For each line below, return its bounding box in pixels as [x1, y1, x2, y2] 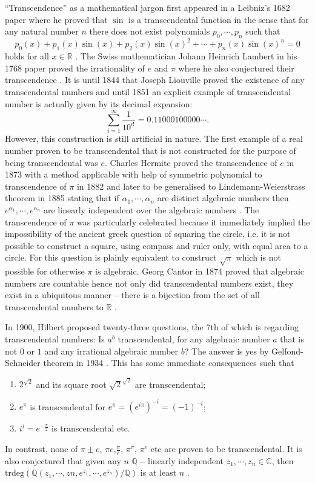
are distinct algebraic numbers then [157, 192, 289, 204]
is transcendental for [30, 400, 106, 413]
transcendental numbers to [5, 300, 104, 313]
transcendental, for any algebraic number [118, 333, 270, 345]
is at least [140, 466, 177, 479]
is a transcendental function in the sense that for [128, 13, 309, 25]
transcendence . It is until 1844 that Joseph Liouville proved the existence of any [5, 73, 305, 86]
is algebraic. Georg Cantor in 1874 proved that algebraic [95, 265, 304, 278]
